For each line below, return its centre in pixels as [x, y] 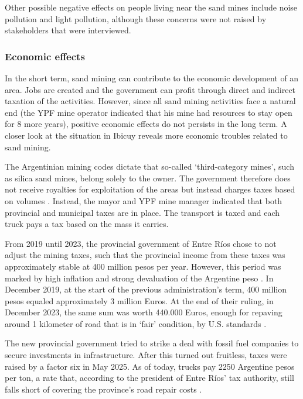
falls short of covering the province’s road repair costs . [103, 389]
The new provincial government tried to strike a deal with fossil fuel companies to [152, 343]
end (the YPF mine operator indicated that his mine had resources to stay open [149, 112]
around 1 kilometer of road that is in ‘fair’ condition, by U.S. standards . [136, 323]
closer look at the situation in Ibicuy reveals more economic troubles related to [146, 135]
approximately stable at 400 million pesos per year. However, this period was [143, 266]
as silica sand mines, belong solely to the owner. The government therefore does [148, 178]
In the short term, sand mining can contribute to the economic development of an [152, 78]
